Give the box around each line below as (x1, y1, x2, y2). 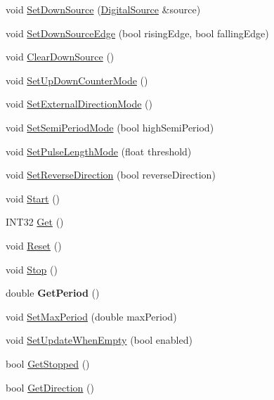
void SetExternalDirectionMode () (6, 96, 152, 111)
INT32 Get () (6, 214, 64, 229)
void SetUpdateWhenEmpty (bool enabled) (6, 333, 193, 347)
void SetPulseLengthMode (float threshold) (6, 143, 192, 158)
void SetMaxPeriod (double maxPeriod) (6, 309, 177, 323)
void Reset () (6, 238, 62, 252)
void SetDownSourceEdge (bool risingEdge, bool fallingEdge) (6, 25, 269, 40)
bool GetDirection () (6, 380, 94, 394)
